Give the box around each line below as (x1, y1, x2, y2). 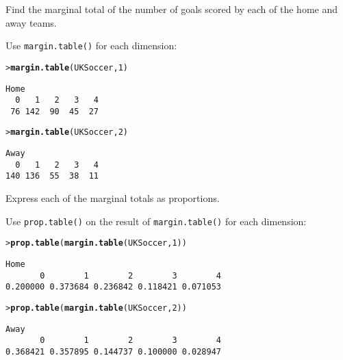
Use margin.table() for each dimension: (5, 38, 177, 53)
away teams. (5, 15, 57, 29)
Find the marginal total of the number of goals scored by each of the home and (5, 2, 338, 16)
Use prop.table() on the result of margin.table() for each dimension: (5, 214, 307, 228)
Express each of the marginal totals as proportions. (5, 191, 220, 205)
